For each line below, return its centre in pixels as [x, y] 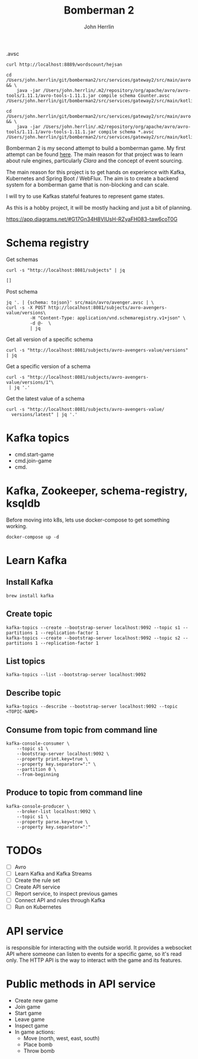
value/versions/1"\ [30, 382]
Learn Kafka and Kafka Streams [53, 873]
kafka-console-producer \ [38, 806]
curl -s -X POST [26, 308]
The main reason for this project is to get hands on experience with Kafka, [96, 172]
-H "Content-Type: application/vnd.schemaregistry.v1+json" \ [108, 318]
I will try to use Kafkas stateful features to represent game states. [85, 196]
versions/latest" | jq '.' [44, 414]
